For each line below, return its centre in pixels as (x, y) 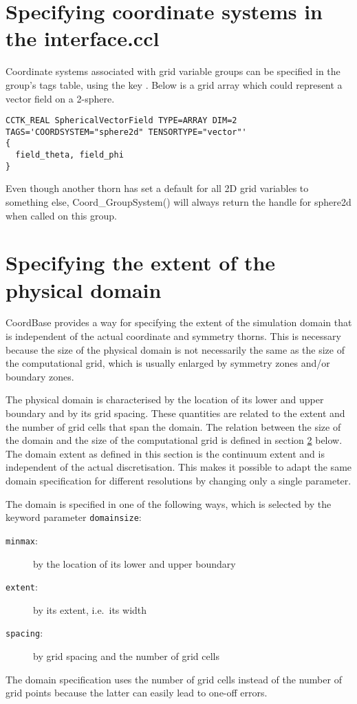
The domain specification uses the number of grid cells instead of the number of (174, 679)
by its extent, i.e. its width (90, 609)
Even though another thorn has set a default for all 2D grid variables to (157, 188)
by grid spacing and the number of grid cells (126, 656)
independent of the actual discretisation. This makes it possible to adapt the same (179, 467)
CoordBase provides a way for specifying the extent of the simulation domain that (179, 322)
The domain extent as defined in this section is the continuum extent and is (165, 453)
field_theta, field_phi (69, 155)
